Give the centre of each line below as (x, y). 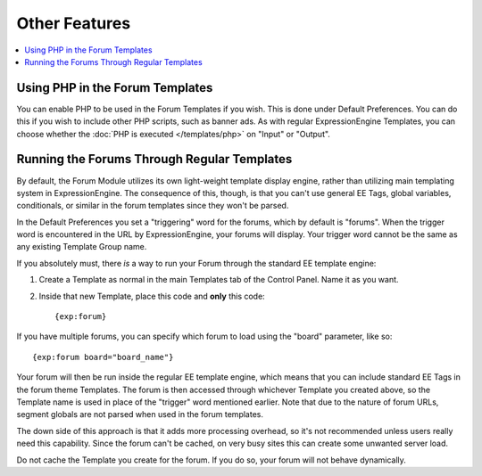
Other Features (74, 23)
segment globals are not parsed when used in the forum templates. (140, 414)
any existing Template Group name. (82, 247)
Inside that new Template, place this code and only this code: (152, 296)
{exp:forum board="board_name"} (103, 357)
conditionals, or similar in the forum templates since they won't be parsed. (153, 206)
